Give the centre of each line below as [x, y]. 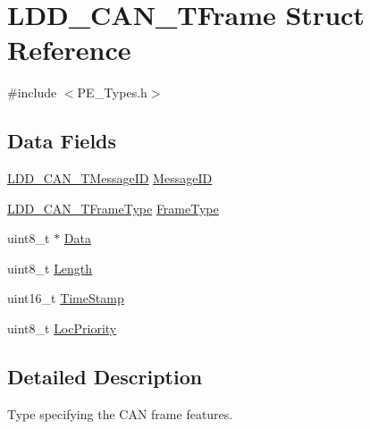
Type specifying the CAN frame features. [120, 413]
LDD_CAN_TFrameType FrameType [113, 208]
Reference [69, 50]
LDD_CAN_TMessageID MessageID [110, 178]
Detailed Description [105, 377]
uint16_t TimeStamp [66, 298]
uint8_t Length [50, 268]
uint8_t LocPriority [62, 328]
